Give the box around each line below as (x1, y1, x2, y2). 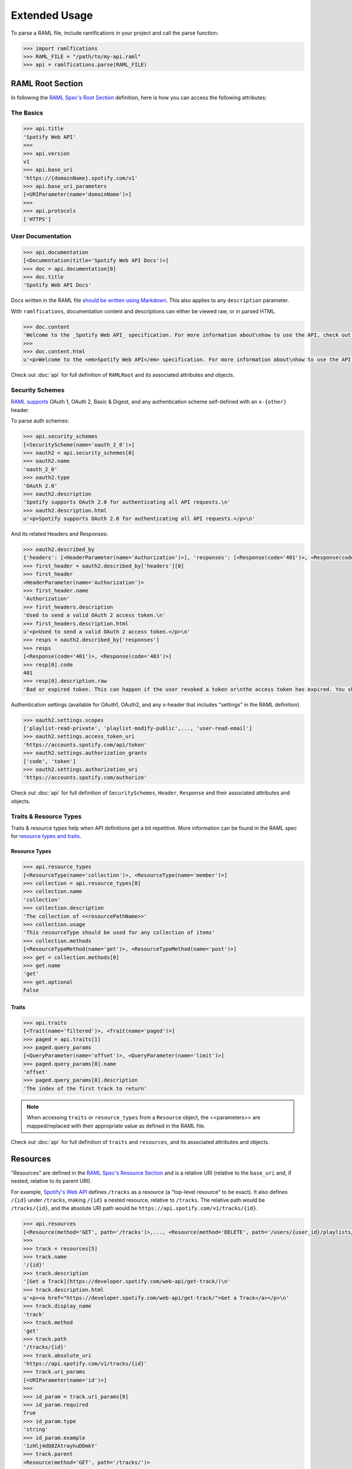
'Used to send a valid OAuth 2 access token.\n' (23, 612, 166, 619)
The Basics (11, 109, 43, 117)
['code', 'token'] (23, 758, 76, 764)
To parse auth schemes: (11, 417, 70, 424)
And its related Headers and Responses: (11, 531, 109, 538)
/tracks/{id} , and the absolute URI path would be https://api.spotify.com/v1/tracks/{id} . (11, 1205, 258, 1212)
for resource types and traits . (11, 833, 82, 840)
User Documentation (11, 232, 72, 240)
